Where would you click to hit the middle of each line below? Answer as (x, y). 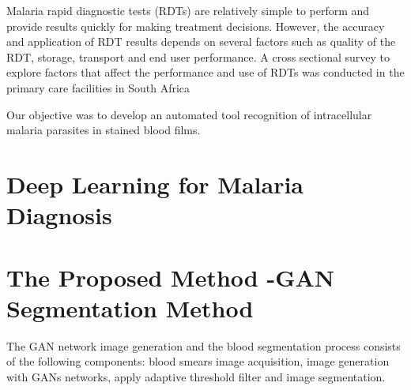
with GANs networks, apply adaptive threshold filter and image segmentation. (196, 376)
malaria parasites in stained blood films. (104, 130)
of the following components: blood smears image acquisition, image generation (198, 361)
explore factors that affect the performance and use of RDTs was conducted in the (205, 72)
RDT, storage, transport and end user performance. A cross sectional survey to (198, 56)
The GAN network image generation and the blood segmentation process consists (204, 345)
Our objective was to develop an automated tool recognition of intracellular (189, 114)
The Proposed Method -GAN (171, 277)
